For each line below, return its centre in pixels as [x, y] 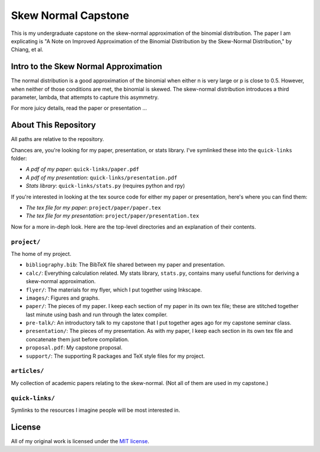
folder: [19, 158]
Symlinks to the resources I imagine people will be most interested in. [95, 410]
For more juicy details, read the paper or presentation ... [79, 108]
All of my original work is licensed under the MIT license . [80, 441]
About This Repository [53, 125]
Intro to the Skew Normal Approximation [87, 67]
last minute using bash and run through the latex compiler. [97, 315]
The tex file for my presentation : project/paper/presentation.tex [113, 216]
